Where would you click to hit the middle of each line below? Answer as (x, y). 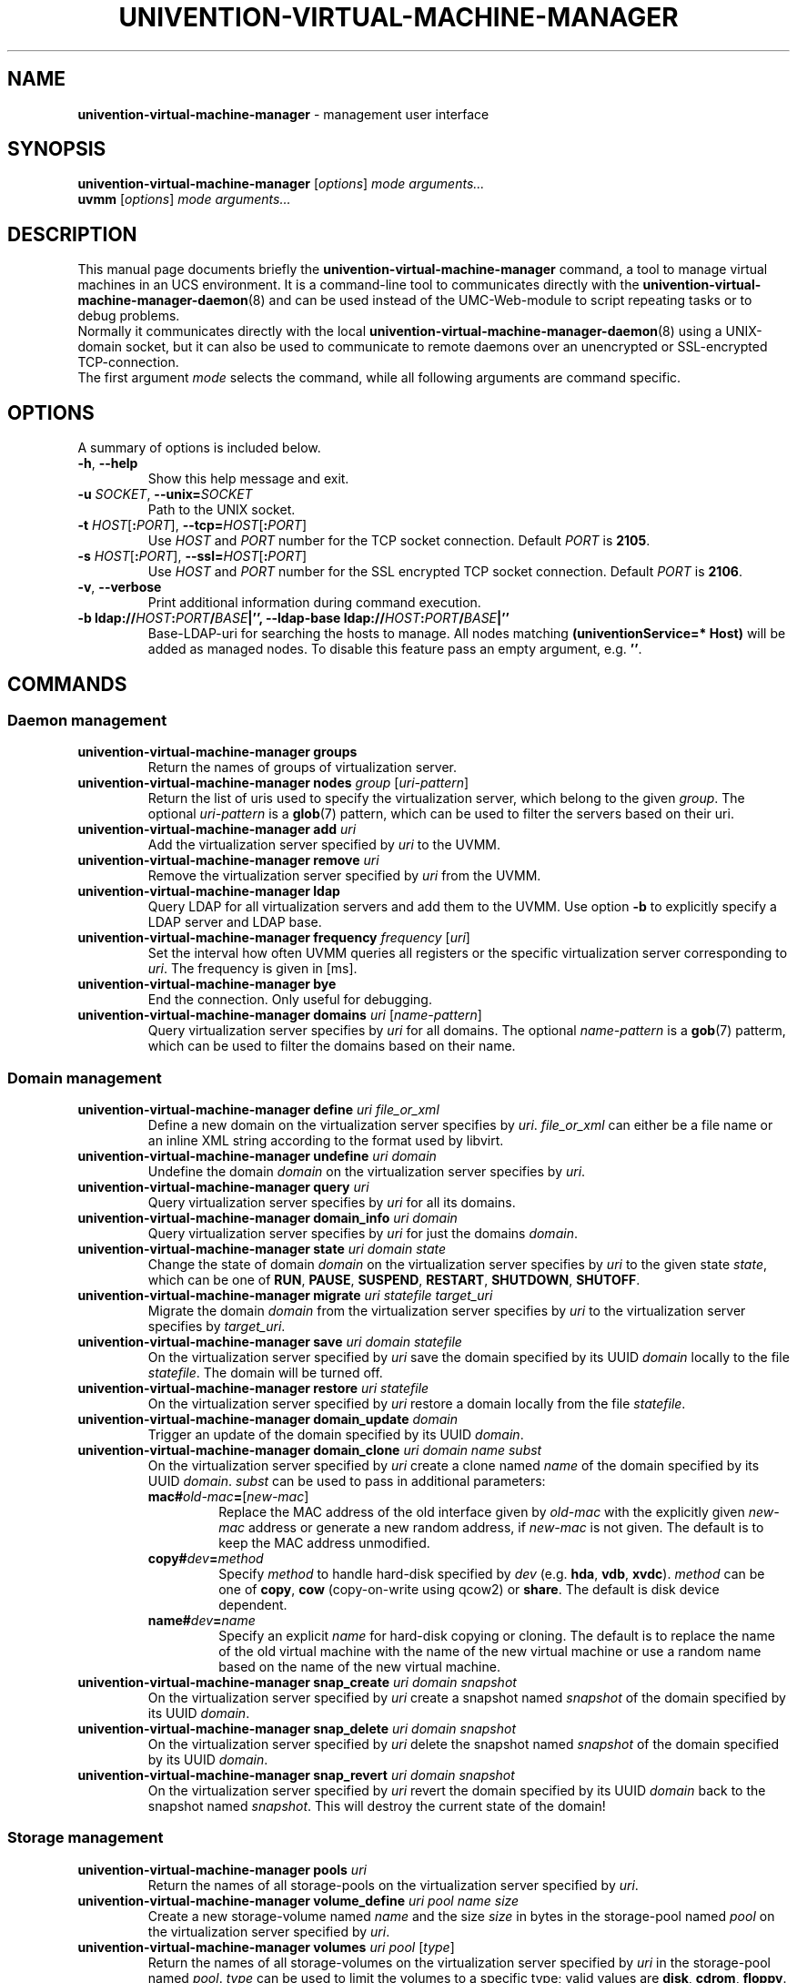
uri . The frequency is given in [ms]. (252, 969)
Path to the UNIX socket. (222, 510)
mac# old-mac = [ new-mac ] (228, 1497)
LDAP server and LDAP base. (235, 922)
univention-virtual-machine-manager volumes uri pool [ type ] (266, 1947)
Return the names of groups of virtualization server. (303, 768)
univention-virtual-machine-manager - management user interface (283, 114)
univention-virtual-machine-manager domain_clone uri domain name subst (310, 1450)
